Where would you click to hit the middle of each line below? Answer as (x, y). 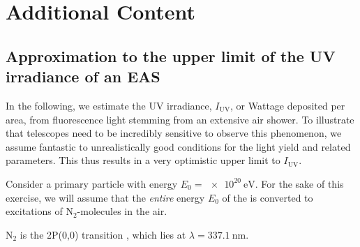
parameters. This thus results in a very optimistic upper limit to (143, 160)
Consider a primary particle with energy (92, 183)
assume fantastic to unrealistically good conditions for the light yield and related (178, 146)
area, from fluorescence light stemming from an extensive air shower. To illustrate (180, 119)
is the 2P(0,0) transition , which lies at (103, 234)
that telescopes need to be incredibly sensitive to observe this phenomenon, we (174, 133)
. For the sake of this (299, 183)
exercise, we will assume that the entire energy (105, 197)
